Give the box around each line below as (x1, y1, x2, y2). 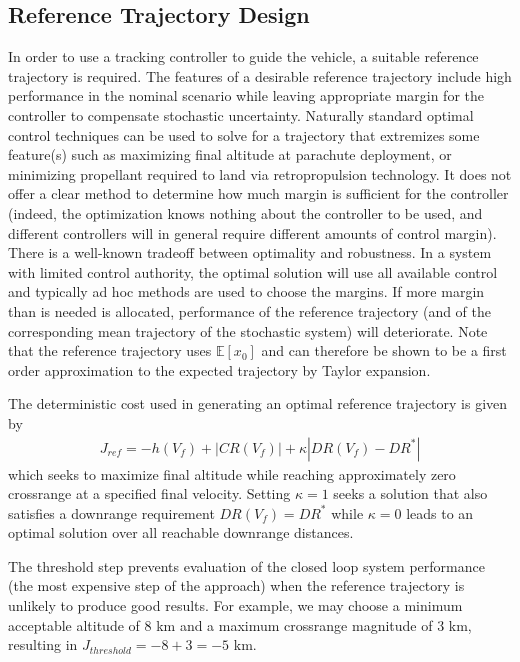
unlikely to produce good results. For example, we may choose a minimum (8, 595, 463, 616)
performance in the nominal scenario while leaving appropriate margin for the (8, 85, 484, 106)
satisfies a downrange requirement (8, 502, 215, 523)
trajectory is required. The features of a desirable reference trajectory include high (8, 65, 512, 86)
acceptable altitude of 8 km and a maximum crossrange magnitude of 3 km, (8, 614, 472, 635)
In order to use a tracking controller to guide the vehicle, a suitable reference (8, 46, 479, 67)
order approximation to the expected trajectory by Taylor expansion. (8, 359, 431, 380)
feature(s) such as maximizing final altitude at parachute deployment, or (8, 144, 452, 165)
